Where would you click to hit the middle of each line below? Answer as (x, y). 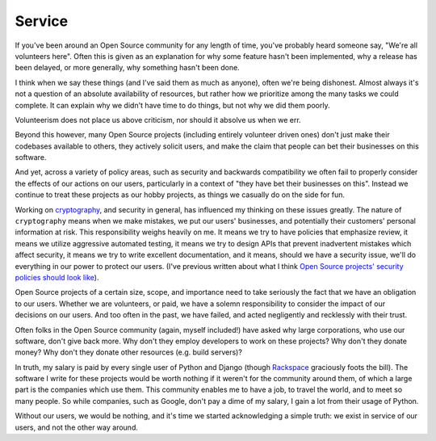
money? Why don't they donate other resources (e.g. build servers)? (128, 352)
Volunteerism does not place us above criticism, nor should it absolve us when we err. (158, 120)
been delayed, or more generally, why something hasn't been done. (127, 68)
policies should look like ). (57, 277)
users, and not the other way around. (77, 427)
